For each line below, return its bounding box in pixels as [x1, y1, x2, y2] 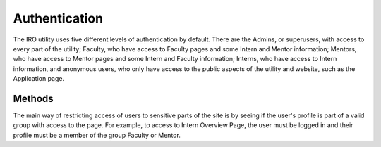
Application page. [13, 75, 65, 83]
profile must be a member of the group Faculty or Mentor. [13, 131, 181, 139]
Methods [13, 92, 54, 105]
